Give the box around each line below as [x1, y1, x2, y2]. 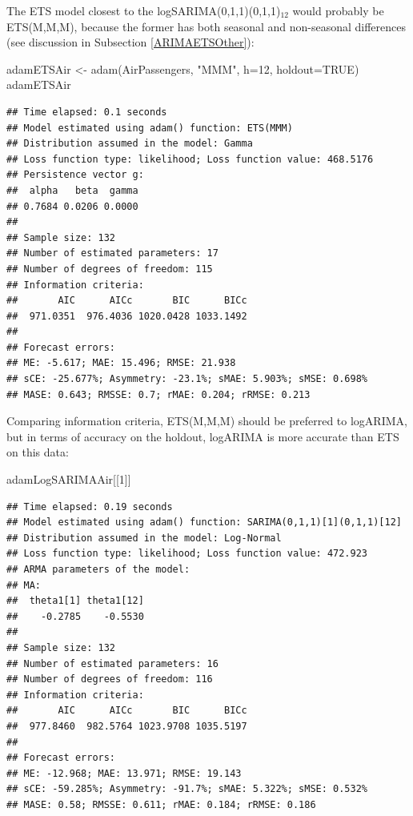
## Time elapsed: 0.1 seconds [6, 106, 167, 118]
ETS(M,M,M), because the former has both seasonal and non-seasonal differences [6, 18, 407, 34]
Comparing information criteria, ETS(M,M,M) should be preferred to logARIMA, [6, 412, 407, 429]
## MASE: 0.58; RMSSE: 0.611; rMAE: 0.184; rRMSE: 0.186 [6, 798, 316, 810]
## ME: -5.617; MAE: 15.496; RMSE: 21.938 [6, 357, 236, 369]
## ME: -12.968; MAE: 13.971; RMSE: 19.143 [6, 767, 242, 779]
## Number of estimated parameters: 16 [6, 657, 219, 669]
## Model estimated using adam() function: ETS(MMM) [6, 122, 293, 134]
